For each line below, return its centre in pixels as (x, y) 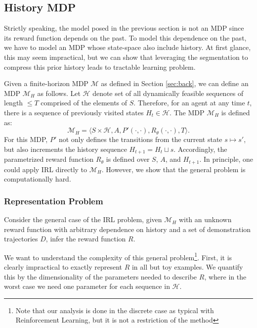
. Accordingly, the (200, 149)
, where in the (225, 276)
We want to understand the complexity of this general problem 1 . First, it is (118, 256)
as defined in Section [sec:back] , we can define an (175, 83)
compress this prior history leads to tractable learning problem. (100, 67)
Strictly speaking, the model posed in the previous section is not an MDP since (124, 28)
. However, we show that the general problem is (173, 169)
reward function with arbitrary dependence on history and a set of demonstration (128, 229)
